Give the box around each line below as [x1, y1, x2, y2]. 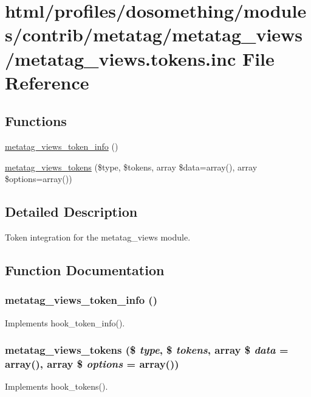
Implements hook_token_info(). [5, 316, 125, 329]
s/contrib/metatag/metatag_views [5, 22, 303, 47]
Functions [5, 111, 67, 130]
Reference [5, 69, 89, 94]
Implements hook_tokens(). [5, 380, 108, 393]
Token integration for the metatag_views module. [5, 231, 191, 244]
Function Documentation [5, 261, 165, 279]
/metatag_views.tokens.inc [5, 46, 236, 71]
